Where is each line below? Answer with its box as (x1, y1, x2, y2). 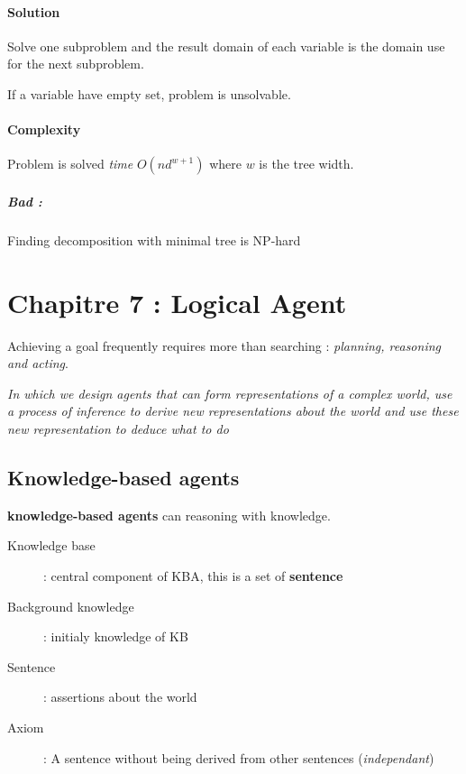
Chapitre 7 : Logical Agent (7, 283, 347, 320)
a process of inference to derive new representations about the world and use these (7, 401, 459, 420)
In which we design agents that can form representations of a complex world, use (7, 383, 452, 402)
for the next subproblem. (7, 54, 144, 73)
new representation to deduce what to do (7, 419, 229, 438)
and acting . (7, 354, 69, 373)
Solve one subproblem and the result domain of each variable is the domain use (7, 36, 445, 55)
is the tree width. (259, 154, 354, 173)
